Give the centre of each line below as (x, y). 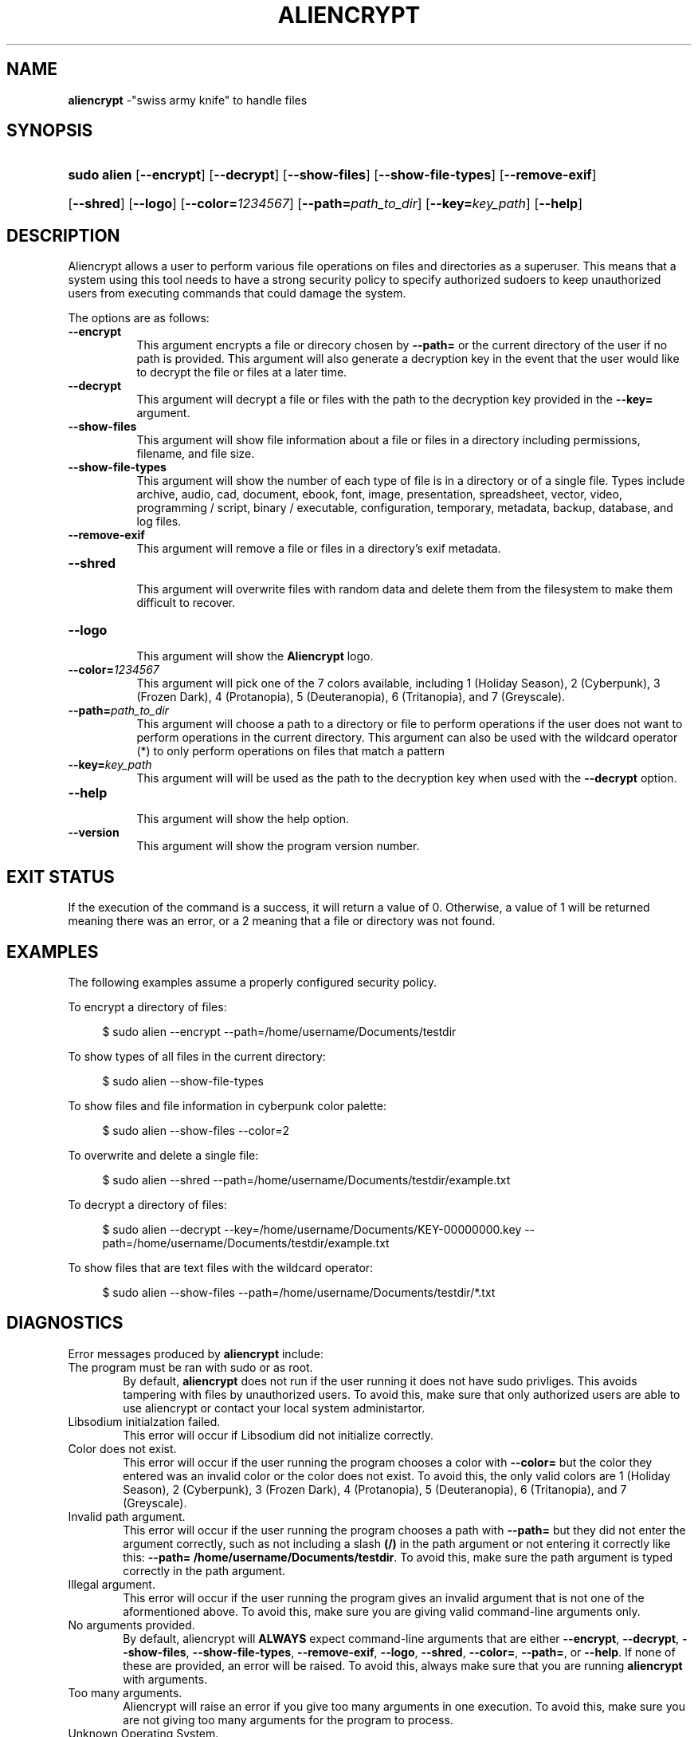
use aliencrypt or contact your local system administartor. (274, 1408)
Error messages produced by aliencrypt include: (196, 1353)
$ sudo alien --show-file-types (183, 1081)
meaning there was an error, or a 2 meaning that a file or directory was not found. (282, 921)
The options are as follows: (139, 318)
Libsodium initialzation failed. (144, 1421)
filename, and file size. (196, 454)
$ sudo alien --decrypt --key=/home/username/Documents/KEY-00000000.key (312, 1229)
